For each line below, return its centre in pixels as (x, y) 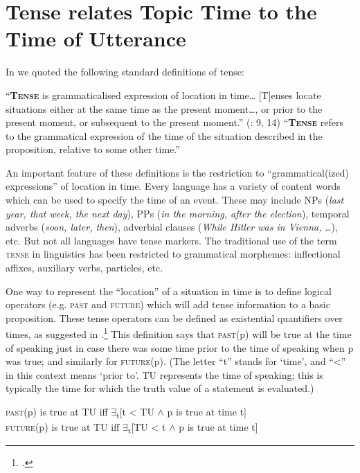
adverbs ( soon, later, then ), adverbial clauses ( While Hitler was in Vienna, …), (172, 227)
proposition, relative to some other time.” (93, 149)
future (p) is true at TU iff (63, 427)
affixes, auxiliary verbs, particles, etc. (84, 268)
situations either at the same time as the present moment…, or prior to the (164, 108)
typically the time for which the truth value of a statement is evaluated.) (160, 388)
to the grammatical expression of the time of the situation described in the (164, 135)
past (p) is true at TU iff (57, 412)
